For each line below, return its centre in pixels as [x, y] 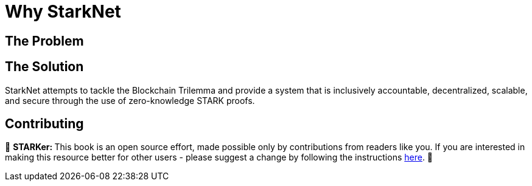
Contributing [44, 124]
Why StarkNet [63, 12]
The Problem [44, 41]
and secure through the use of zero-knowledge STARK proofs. [130, 100]
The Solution [44, 67]
